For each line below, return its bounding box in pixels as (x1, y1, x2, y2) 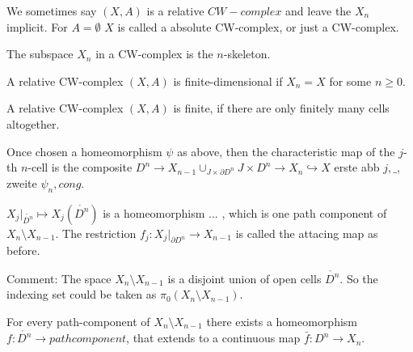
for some (329, 72, 372, 89)
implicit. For (6, 18, 68, 35)
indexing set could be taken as (6, 286, 157, 303)
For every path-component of (6, 312, 150, 329)
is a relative (146, 2, 204, 19)
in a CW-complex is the (95, 45, 213, 62)
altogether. (6, 115, 60, 132)
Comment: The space (6, 269, 112, 286)
